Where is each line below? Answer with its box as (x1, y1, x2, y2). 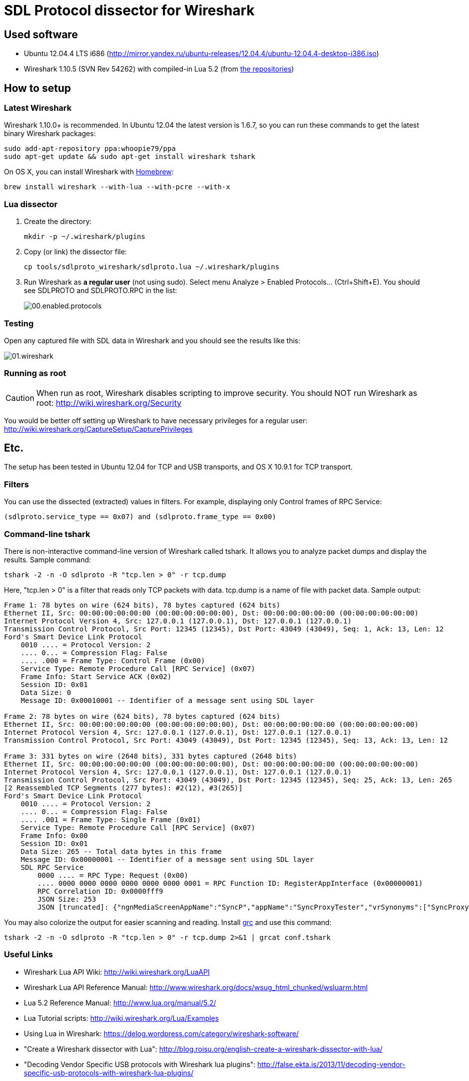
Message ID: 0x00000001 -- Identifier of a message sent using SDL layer (20, 855, 314, 863)
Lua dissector (4, 199, 58, 209)
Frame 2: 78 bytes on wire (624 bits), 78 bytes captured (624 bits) (4, 712, 281, 720)
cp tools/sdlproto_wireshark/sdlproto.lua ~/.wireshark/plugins (24, 263, 280, 271)
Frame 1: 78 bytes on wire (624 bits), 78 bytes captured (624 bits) (4, 601, 281, 609)
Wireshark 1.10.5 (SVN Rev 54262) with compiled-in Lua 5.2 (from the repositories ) (24, 65, 294, 74)
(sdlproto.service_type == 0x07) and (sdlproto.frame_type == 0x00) (4, 513, 276, 521)
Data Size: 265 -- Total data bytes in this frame (20, 847, 222, 855)
